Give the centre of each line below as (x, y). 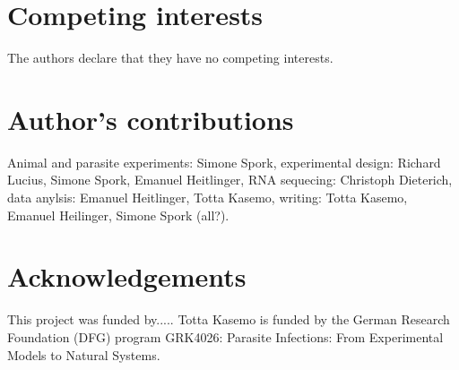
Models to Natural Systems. (84, 354)
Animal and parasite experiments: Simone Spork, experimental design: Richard (224, 162)
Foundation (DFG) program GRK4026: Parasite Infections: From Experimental (225, 336)
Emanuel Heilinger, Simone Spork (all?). (118, 215)
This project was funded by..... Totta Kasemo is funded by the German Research (229, 319)
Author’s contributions (151, 119)
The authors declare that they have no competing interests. (170, 58)
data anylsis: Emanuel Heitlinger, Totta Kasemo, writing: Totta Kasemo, (208, 198)
